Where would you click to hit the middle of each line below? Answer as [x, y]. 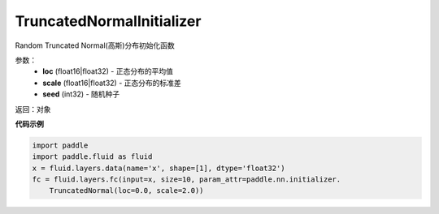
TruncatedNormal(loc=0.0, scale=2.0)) [126, 191]
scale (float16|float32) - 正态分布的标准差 [112, 83]
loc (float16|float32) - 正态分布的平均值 [108, 71]
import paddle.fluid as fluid [92, 157]
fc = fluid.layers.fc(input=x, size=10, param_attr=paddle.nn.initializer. [187, 180]
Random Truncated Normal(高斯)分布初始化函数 [95, 45]
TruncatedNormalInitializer [108, 21]
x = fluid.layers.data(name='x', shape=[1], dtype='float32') [159, 168]
